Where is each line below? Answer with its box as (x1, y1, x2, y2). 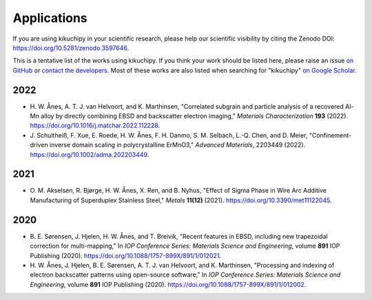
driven (30, 141, 48, 149)
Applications (12, 10, 87, 25)
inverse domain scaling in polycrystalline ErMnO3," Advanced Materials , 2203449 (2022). (49, 141, 306, 149)
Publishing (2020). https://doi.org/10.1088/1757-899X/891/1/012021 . (30, 251, 222, 259)
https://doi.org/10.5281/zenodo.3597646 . (12, 43, 130, 52)
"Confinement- (309, 131, 352, 139)
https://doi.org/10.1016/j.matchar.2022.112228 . (30, 121, 161, 130)
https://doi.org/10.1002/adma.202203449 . (30, 150, 149, 158)
